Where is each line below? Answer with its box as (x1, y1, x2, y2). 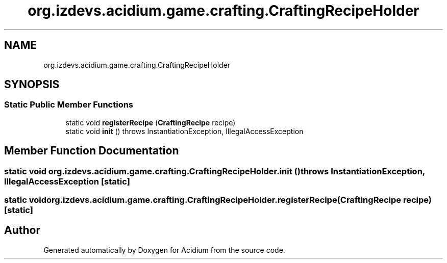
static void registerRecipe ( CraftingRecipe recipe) (65, 118, 236, 127)
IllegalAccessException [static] (4, 176, 130, 187)
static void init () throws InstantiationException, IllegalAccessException (65, 126, 304, 136)
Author (4, 224, 40, 237)
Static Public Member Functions (4, 99, 134, 110)
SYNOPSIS (4, 78, 60, 91)
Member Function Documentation (4, 144, 179, 157)
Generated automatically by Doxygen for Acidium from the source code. (43, 245, 285, 254)
